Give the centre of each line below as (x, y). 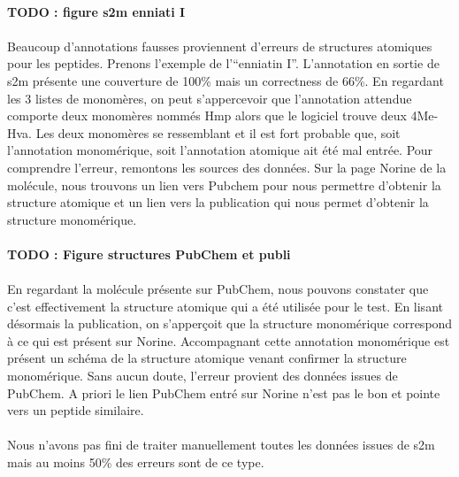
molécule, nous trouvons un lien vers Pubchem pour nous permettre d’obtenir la (224, 185)
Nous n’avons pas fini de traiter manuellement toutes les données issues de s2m (221, 445)
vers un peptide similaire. (76, 410)
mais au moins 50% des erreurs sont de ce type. (136, 462)
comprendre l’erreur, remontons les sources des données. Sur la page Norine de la (227, 167)
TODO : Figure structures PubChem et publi (149, 254)
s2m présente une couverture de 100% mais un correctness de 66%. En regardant (226, 80)
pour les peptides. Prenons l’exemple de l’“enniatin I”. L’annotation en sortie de (223, 63)
